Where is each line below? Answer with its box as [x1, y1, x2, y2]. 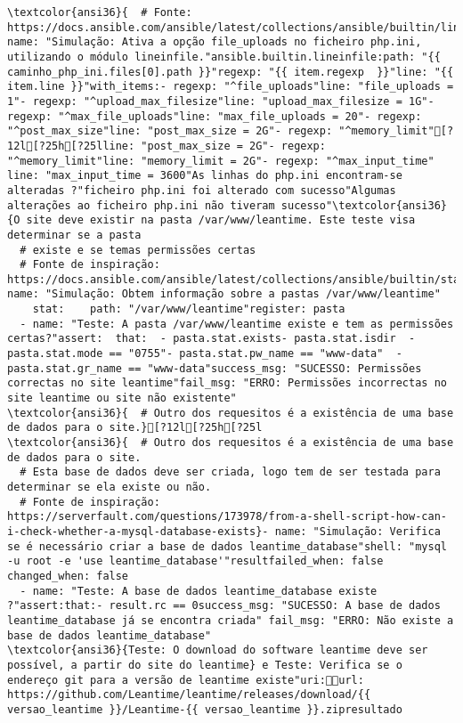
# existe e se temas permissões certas [20, 243, 256, 256]
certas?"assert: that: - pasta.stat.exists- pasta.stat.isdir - [7, 332, 416, 345]
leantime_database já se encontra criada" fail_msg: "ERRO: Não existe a [7, 613, 454, 627]
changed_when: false [7, 569, 129, 582]
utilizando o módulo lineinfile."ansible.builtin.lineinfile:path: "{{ [7, 50, 441, 63]
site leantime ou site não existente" [7, 392, 237, 405]
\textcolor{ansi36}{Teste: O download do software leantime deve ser [7, 644, 428, 657]
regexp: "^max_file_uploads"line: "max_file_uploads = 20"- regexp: [7, 110, 422, 123]
